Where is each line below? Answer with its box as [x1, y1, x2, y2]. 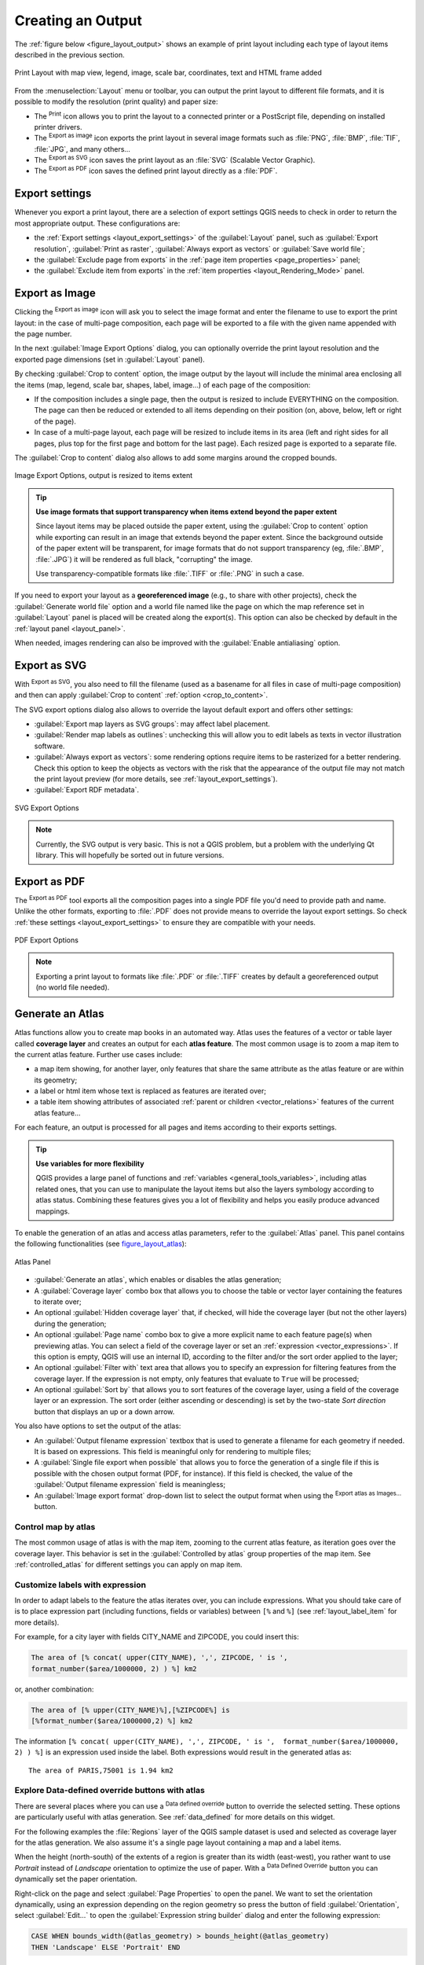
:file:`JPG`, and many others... [34, 144, 131, 153]
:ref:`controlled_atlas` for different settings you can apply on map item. [14, 1559, 243, 1569]
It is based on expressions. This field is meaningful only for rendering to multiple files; [34, 1447, 312, 1456]
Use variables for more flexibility [35, 1159, 144, 1169]
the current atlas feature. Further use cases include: [14, 1049, 183, 1059]
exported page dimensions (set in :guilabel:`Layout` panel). [14, 354, 206, 364]
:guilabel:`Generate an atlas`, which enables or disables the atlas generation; [34, 1275, 282, 1284]
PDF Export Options [14, 935, 79, 945]
